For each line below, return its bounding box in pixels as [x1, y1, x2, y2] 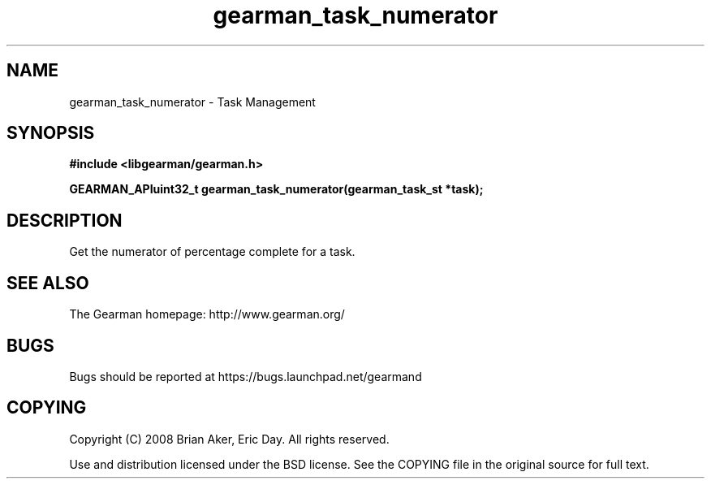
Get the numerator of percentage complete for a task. [69, 245, 355, 259]
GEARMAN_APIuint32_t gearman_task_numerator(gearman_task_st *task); [69, 182, 484, 197]
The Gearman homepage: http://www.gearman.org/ [69, 307, 345, 322]
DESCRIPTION [6, 210, 123, 231]
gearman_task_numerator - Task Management [69, 94, 316, 109]
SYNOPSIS [6, 123, 95, 144]
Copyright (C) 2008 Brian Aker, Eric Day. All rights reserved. [69, 431, 390, 446]
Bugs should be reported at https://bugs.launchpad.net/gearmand [69, 369, 422, 383]
